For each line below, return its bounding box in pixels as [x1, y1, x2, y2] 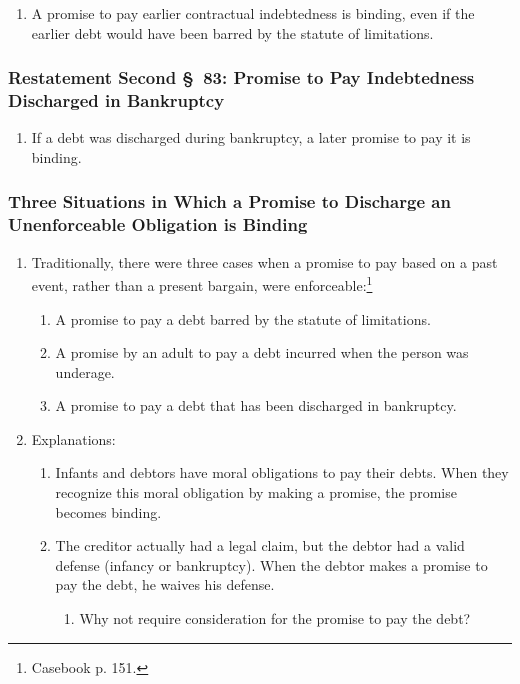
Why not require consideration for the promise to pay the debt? [79, 608, 471, 629]
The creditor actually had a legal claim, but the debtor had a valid [55, 535, 465, 556]
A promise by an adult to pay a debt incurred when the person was [55, 342, 469, 363]
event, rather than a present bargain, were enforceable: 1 [31, 272, 373, 295]
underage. [55, 361, 115, 382]
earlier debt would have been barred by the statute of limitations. [31, 22, 434, 43]
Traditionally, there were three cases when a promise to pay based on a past [31, 251, 498, 272]
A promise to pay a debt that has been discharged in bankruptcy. [55, 395, 457, 416]
